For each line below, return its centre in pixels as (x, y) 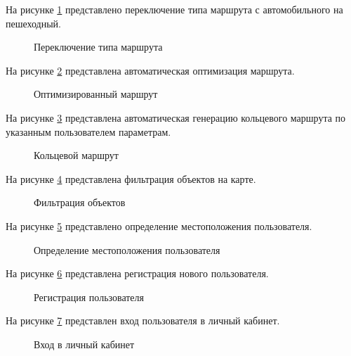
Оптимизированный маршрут (96, 94)
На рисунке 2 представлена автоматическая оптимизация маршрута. (150, 70)
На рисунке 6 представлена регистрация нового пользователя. (137, 273)
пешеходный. (33, 23)
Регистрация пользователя (89, 297)
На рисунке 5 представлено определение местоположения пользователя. (159, 225)
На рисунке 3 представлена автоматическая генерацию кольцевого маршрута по (176, 117)
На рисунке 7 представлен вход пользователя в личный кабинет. (143, 320)
